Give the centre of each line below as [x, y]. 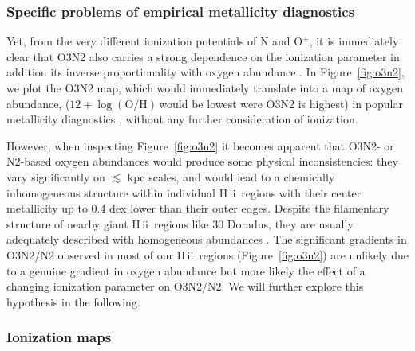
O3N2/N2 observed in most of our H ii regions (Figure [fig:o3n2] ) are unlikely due [207, 254]
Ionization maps [59, 337]
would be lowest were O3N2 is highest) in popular [281, 103]
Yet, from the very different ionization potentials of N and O [155, 41]
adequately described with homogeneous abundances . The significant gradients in [207, 239]
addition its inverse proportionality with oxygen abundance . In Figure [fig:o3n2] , [206, 72]
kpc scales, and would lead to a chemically [231, 176]
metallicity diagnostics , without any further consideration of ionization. [182, 119]
